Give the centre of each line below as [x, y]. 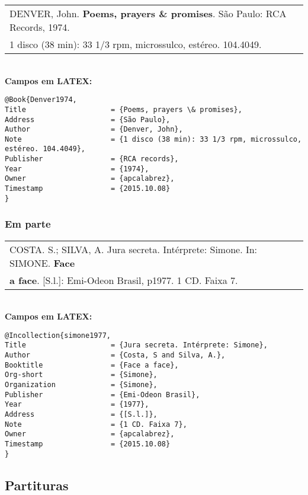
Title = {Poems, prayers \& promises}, [123, 109]
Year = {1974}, [77, 169]
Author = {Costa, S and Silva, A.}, [115, 355]
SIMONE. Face [42, 263]
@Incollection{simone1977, [58, 335]
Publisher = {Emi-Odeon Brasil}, [102, 395]
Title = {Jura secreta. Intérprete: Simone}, [136, 345]
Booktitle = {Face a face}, [92, 365]
